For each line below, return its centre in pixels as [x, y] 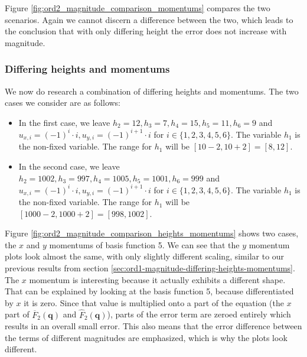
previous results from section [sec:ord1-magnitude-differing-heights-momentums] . [150, 268]
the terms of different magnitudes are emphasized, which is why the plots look [146, 337]
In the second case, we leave [69, 166]
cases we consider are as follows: [63, 103]
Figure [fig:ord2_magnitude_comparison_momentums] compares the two [138, 8]
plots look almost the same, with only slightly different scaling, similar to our [145, 256]
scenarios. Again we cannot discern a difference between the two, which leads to [149, 19]
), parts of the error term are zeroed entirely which [199, 314]
